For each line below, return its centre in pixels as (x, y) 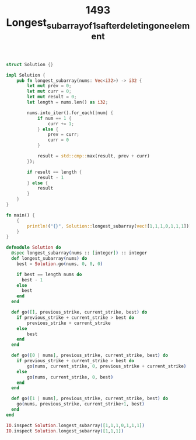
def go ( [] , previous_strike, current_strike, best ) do (79, 312)
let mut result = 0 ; (52, 97)
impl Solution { (26, 75)
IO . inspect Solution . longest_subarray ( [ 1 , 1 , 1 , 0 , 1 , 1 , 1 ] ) (75, 425)
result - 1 (50, 177)
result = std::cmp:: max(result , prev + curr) (93, 156)
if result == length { (55, 172)
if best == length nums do (49, 274)
